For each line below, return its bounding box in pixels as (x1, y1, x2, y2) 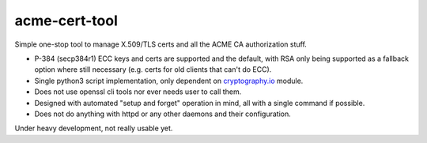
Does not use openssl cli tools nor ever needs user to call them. (34, 87, 242, 96)
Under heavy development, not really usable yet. (14, 123, 173, 134)
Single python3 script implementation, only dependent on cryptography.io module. (34, 76, 304, 85)
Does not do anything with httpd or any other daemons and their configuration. (34, 109, 292, 119)
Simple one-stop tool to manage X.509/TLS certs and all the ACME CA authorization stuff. (14, 40, 308, 49)
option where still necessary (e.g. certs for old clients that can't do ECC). (34, 65, 272, 74)
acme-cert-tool (14, 12, 118, 29)
